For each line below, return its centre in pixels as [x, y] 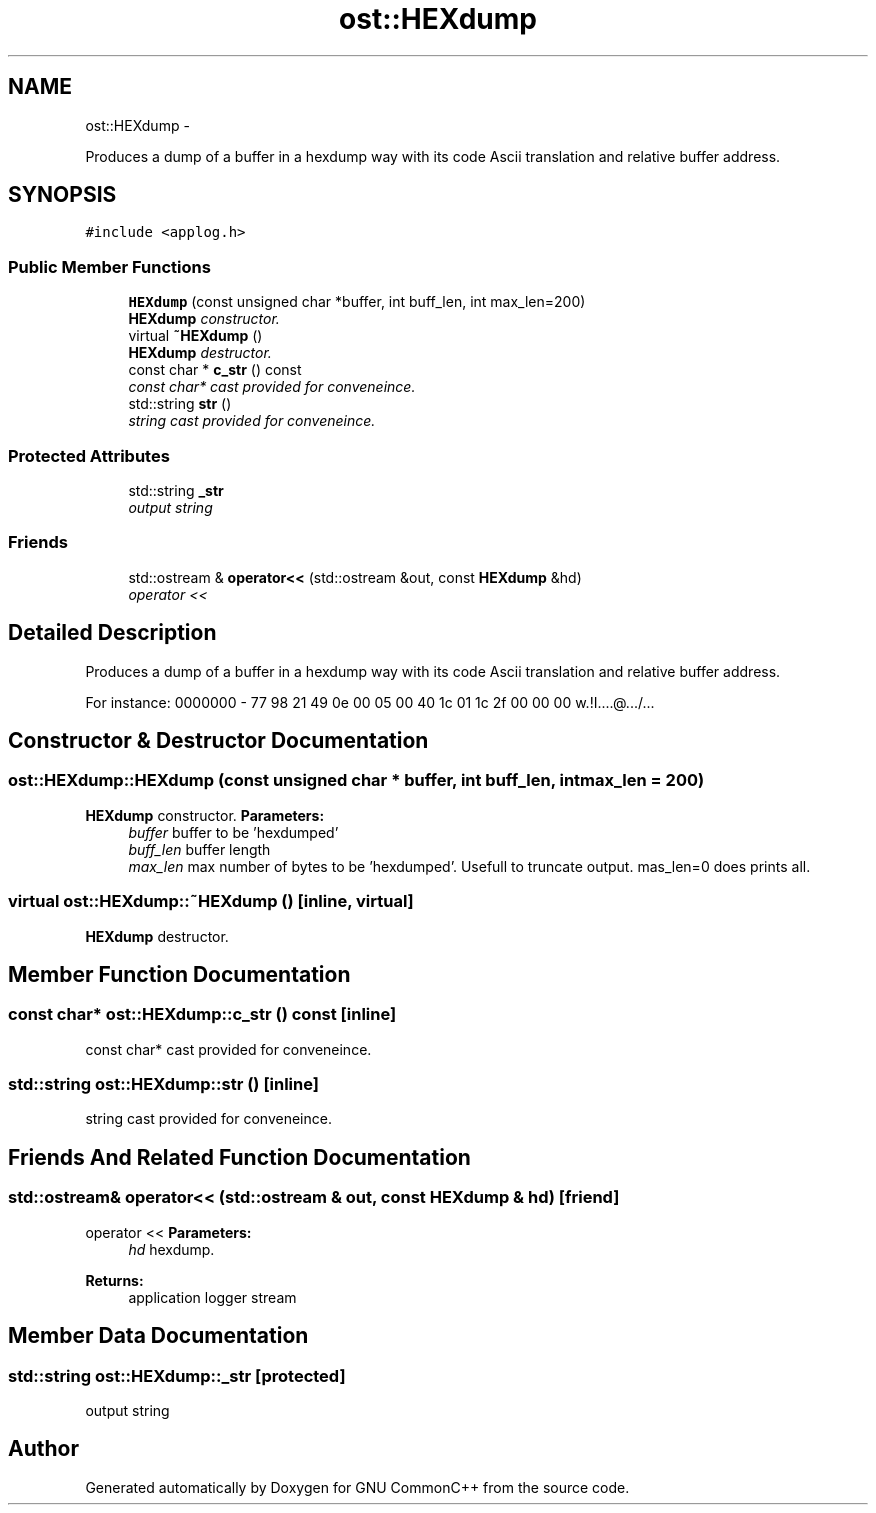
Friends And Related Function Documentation [239, 1157]
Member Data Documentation [158, 1336]
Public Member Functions [109, 266]
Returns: [114, 1280]
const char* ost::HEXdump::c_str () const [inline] [202, 1014]
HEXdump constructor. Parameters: [205, 815]
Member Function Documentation [179, 974]
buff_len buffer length [199, 849]
